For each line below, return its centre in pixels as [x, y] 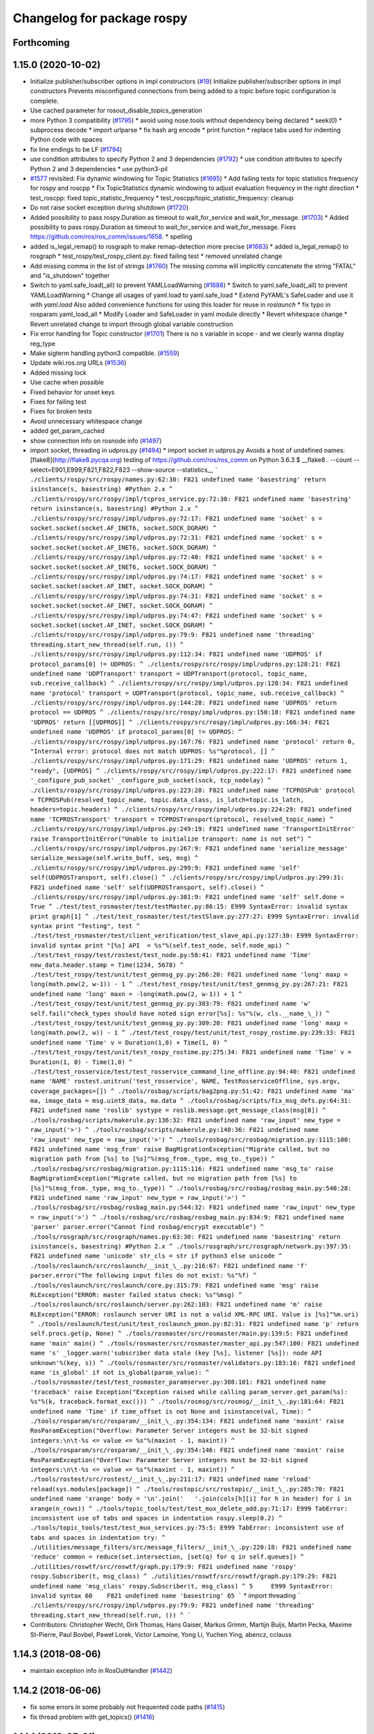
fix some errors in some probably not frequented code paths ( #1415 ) [127, 1707]
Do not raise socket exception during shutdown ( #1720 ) [109, 207]
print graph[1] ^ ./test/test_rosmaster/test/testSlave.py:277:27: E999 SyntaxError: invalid [195, 916]
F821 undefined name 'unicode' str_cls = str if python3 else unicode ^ [156, 1256]
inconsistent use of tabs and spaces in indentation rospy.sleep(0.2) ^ [156, 1518]
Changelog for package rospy [100, 18]
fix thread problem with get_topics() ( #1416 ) [92, 1717]
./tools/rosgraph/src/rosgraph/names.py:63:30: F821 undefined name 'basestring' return [185, 1237]
